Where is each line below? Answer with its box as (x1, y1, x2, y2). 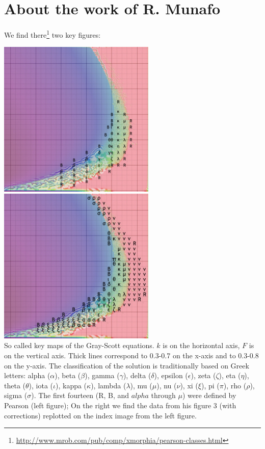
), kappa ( (56, 380, 87, 390)
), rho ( (223, 380, 247, 390)
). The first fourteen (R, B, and (31, 390, 129, 401)
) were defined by (182, 390, 236, 401)
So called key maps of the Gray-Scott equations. (4, 340, 154, 351)
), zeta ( (191, 370, 216, 381)
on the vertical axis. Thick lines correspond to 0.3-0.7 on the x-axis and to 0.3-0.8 (4, 350, 259, 361)
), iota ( (29, 380, 54, 390)
